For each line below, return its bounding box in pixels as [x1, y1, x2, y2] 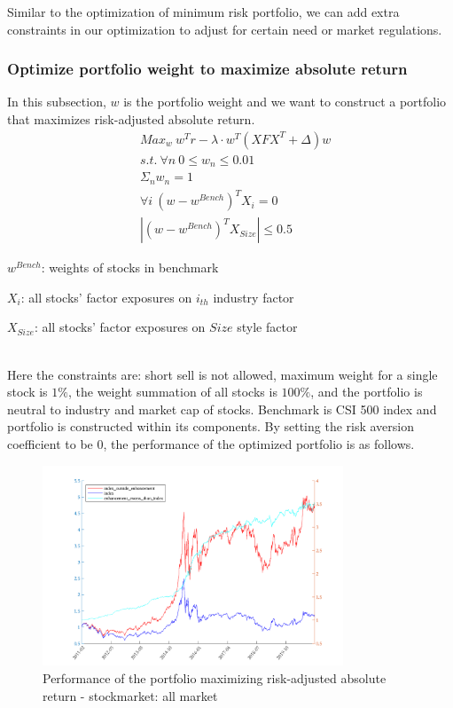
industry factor [213, 287, 294, 306]
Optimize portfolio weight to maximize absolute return [7, 58, 408, 80]
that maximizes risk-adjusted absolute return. [7, 110, 255, 128]
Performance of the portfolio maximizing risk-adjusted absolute [43, 668, 387, 687]
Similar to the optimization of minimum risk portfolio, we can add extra [7, 3, 400, 20]
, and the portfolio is [310, 382, 423, 401]
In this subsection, [7, 92, 106, 111]
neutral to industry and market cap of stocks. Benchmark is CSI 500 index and [7, 399, 437, 418]
